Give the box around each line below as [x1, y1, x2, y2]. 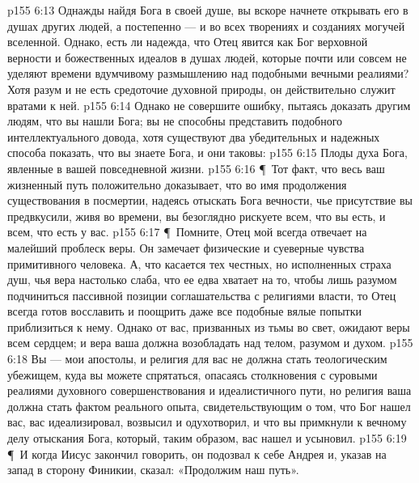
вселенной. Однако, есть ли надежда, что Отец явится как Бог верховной [7, 33, 368, 50]
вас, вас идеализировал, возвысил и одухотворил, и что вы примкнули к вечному [7, 413, 407, 430]
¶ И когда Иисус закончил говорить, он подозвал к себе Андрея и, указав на [7, 445, 387, 462]
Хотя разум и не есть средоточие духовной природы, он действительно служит [7, 80, 396, 97]
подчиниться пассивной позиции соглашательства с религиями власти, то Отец [7, 286, 396, 303]
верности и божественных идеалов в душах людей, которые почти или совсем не [7, 49, 407, 66]
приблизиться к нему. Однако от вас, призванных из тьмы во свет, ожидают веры [7, 318, 410, 335]
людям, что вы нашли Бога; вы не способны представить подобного [7, 112, 343, 129]
